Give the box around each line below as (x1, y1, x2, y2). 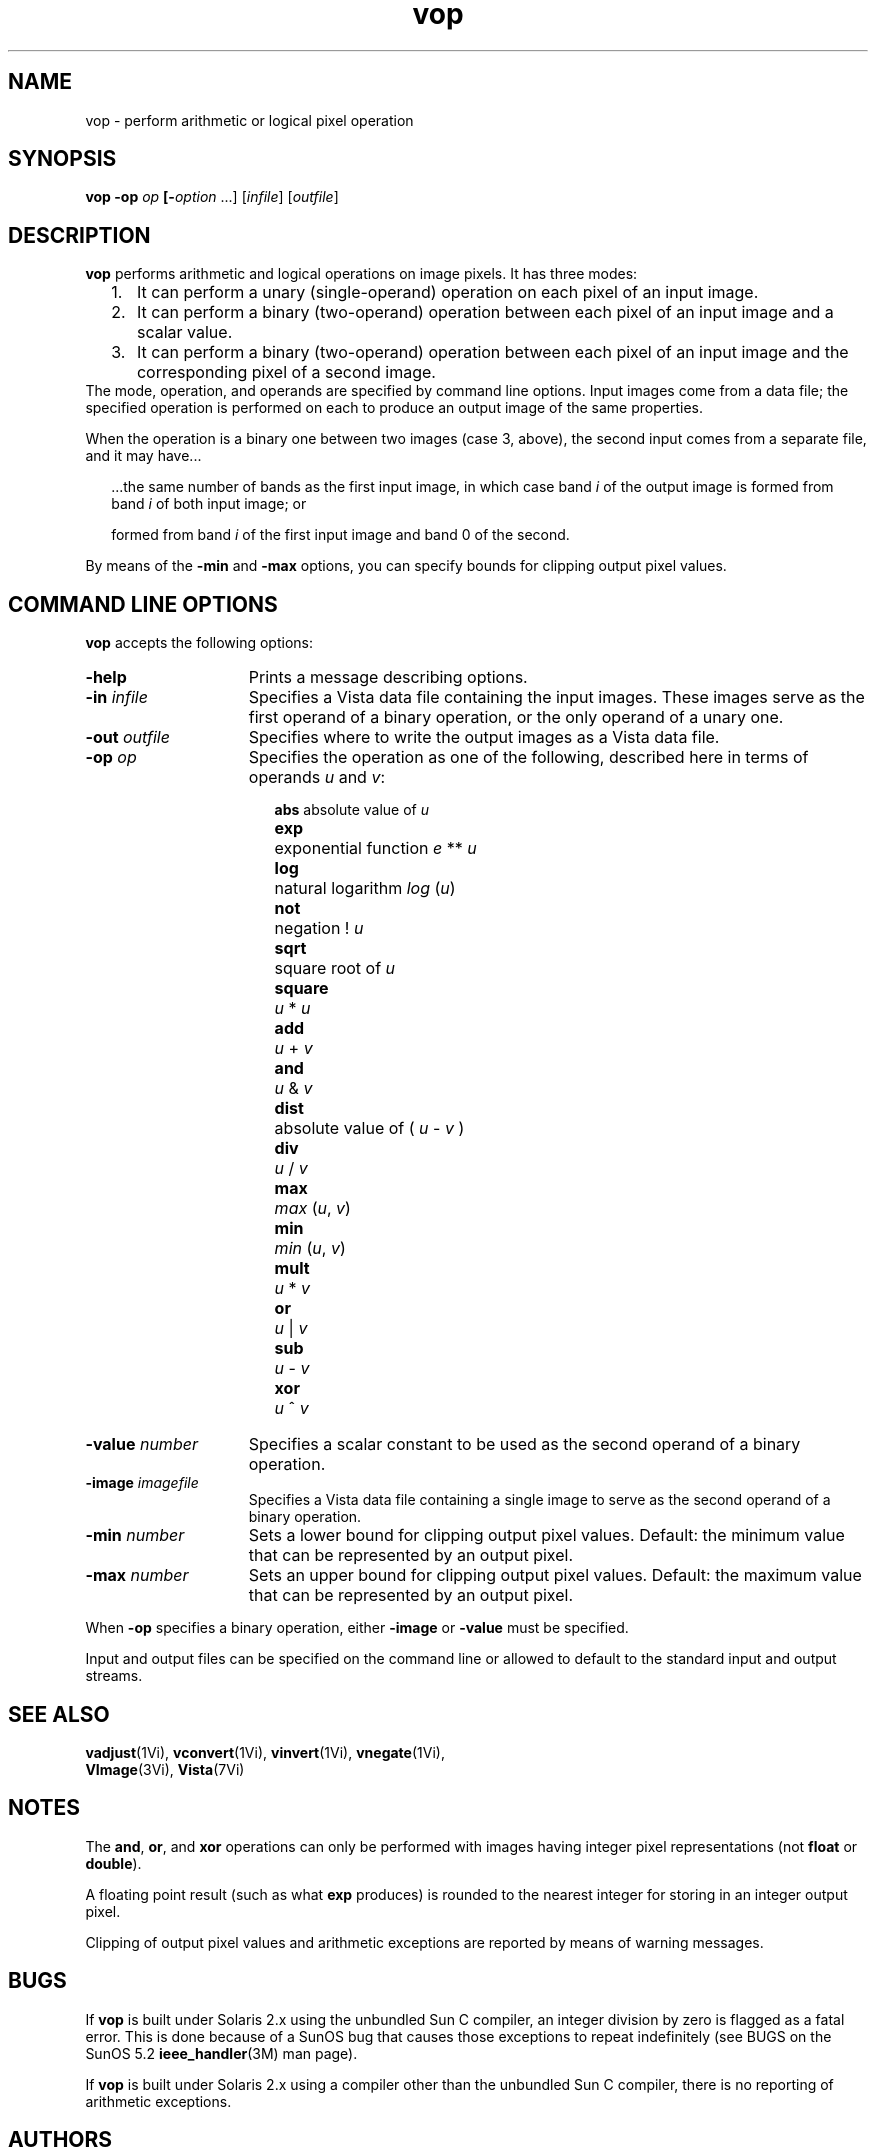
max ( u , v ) (274, 1198, 351, 1219)
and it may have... (85, 447, 202, 465)
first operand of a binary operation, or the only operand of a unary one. (248, 707, 784, 728)
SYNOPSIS (8, 146, 117, 172)
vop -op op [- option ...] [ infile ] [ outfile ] (85, 188, 339, 206)
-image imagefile (85, 1474, 199, 1492)
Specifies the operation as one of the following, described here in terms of (248, 747, 809, 768)
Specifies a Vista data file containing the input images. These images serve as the (248, 687, 865, 708)
